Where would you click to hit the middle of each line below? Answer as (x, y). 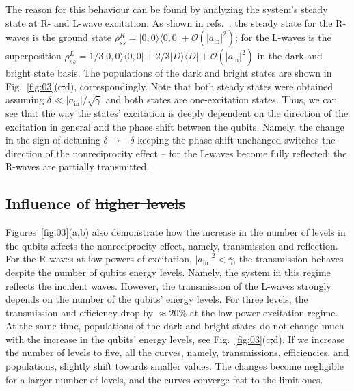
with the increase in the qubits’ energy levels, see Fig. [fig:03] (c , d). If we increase (175, 339)
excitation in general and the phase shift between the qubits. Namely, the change (175, 126)
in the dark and (290, 56)
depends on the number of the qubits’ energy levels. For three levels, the (157, 299)
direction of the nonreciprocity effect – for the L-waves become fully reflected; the (176, 153)
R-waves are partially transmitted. (78, 166)
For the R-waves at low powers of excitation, (99, 259)
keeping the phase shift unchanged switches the (236, 140)
